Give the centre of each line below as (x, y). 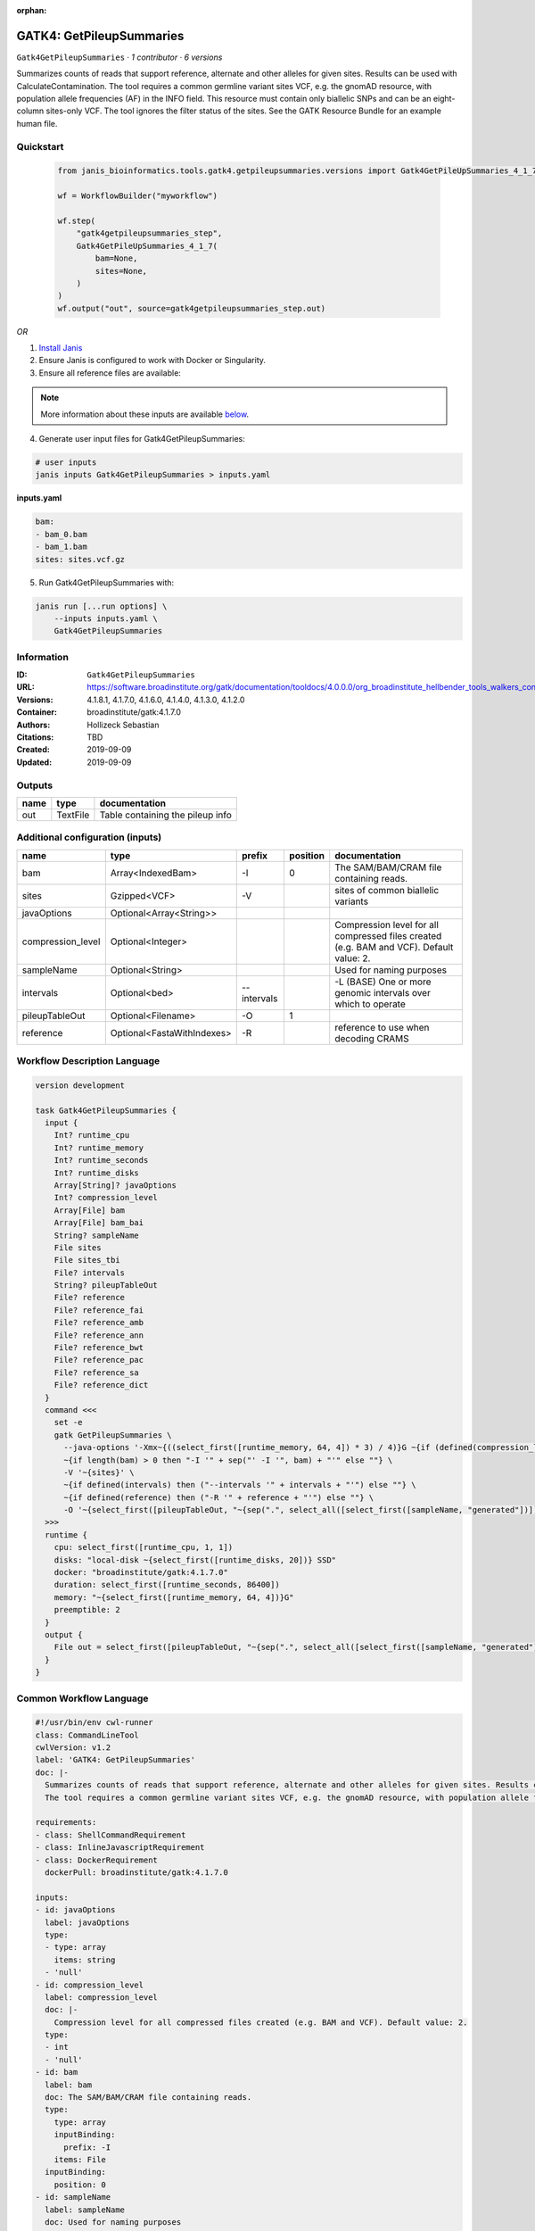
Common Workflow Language (82, 1698)
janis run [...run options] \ (101, 606)
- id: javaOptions (75, 1910)
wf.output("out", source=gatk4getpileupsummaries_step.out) (192, 308)
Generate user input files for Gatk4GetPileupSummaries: (142, 439)
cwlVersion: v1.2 (73, 1748)
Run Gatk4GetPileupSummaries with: (107, 582)
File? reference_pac (99, 1360)
